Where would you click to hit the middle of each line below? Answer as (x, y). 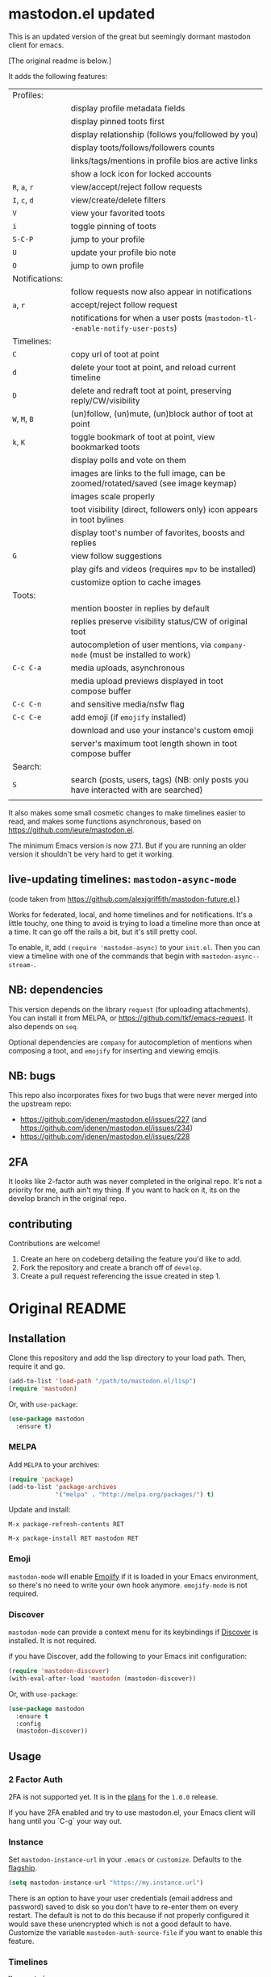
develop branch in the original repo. (68, 1199)
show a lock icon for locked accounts (141, 173)
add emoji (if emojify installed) (129, 717)
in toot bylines (97, 519)
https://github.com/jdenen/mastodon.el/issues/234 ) (106, 1128)
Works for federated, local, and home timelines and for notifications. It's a (131, 914)
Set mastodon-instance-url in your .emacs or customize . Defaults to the (125, 1859)
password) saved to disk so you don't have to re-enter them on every (123, 1907)
